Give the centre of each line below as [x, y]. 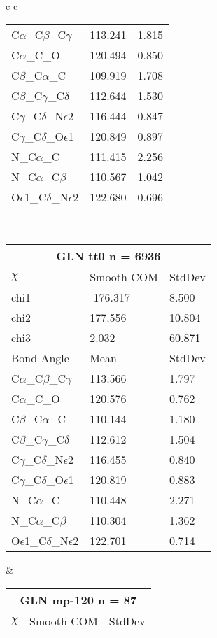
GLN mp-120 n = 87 [78, 600]
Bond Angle [40, 358]
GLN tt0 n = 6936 [108, 256]
